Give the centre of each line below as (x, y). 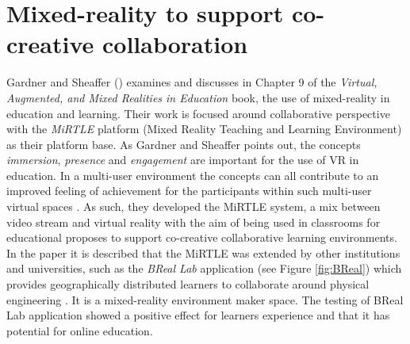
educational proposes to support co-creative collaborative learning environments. (202, 237)
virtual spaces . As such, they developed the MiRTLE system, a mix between (194, 206)
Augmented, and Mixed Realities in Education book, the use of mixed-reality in (198, 97)
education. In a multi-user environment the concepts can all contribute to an (193, 175)
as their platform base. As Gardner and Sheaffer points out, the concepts (184, 144)
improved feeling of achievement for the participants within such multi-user (189, 191)
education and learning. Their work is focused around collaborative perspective (198, 113)
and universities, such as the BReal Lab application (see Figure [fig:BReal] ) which (204, 268)
